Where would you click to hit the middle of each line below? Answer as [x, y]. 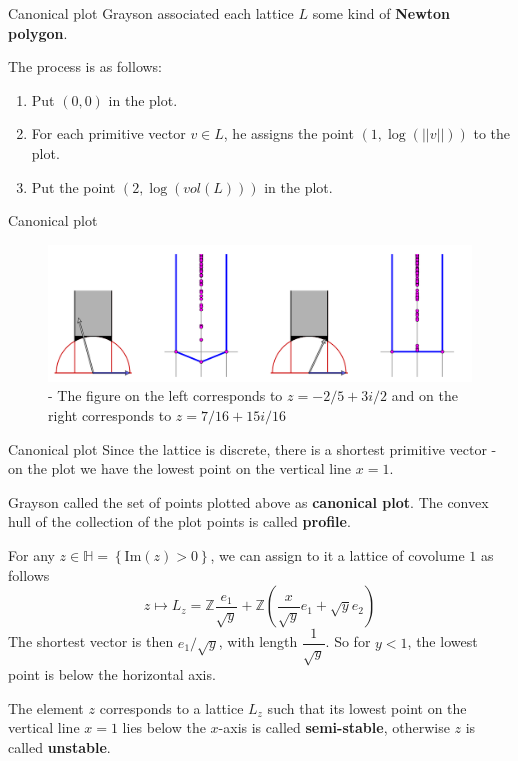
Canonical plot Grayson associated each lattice [151, 13]
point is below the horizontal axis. [112, 673]
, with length [258, 641]
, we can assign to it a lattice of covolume [337, 554]
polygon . [38, 32]
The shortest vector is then [91, 641]
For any [31, 554]
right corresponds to [110, 414]
